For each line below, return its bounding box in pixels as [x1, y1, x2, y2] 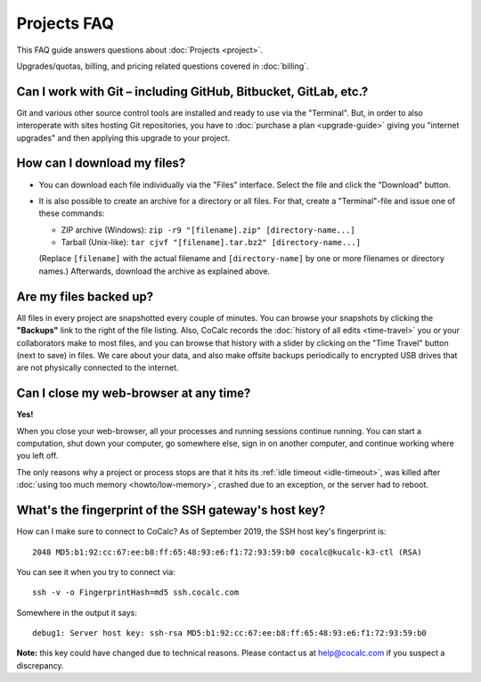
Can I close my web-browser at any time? [16, 386, 251, 401]
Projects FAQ [16, 13, 115, 33]
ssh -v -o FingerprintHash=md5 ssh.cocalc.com [32, 588, 240, 597]
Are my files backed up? [16, 289, 154, 304]
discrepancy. [16, 660, 64, 670]
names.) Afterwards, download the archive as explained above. [38, 266, 271, 276]
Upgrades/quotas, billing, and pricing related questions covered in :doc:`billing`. [16, 61, 309, 71]
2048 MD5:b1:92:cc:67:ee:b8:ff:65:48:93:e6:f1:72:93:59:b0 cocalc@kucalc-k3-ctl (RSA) [32, 546, 422, 557]
